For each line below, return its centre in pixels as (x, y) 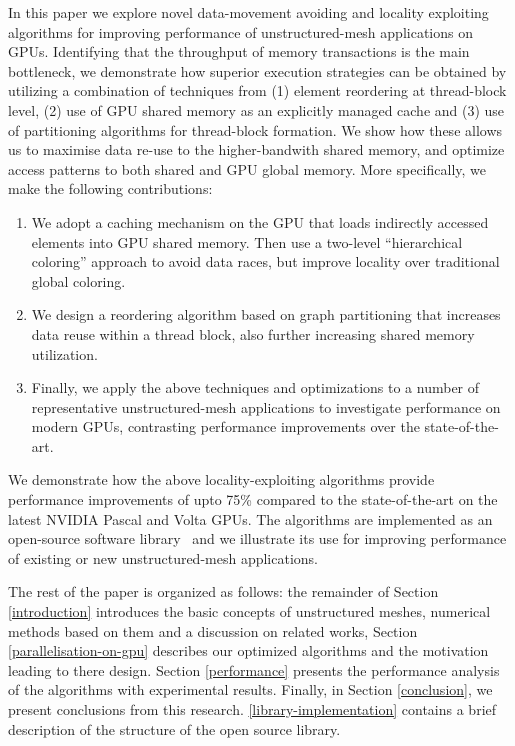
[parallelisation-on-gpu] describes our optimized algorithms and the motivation (248, 650)
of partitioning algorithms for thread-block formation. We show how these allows (255, 129)
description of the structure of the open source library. (174, 728)
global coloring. (78, 280)
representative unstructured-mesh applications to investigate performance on (266, 406)
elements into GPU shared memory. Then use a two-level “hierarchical (247, 241)
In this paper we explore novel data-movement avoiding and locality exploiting (248, 12)
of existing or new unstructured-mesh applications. (163, 557)
